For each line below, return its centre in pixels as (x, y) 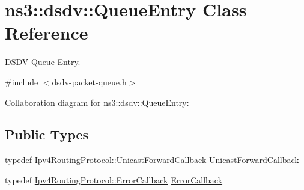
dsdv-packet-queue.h (89, 81)
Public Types (47, 134)
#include (22, 81)
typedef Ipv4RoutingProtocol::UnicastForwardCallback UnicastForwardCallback (152, 160)
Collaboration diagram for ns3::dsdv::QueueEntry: (97, 102)
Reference (47, 33)
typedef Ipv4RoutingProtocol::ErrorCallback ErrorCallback (114, 179)
